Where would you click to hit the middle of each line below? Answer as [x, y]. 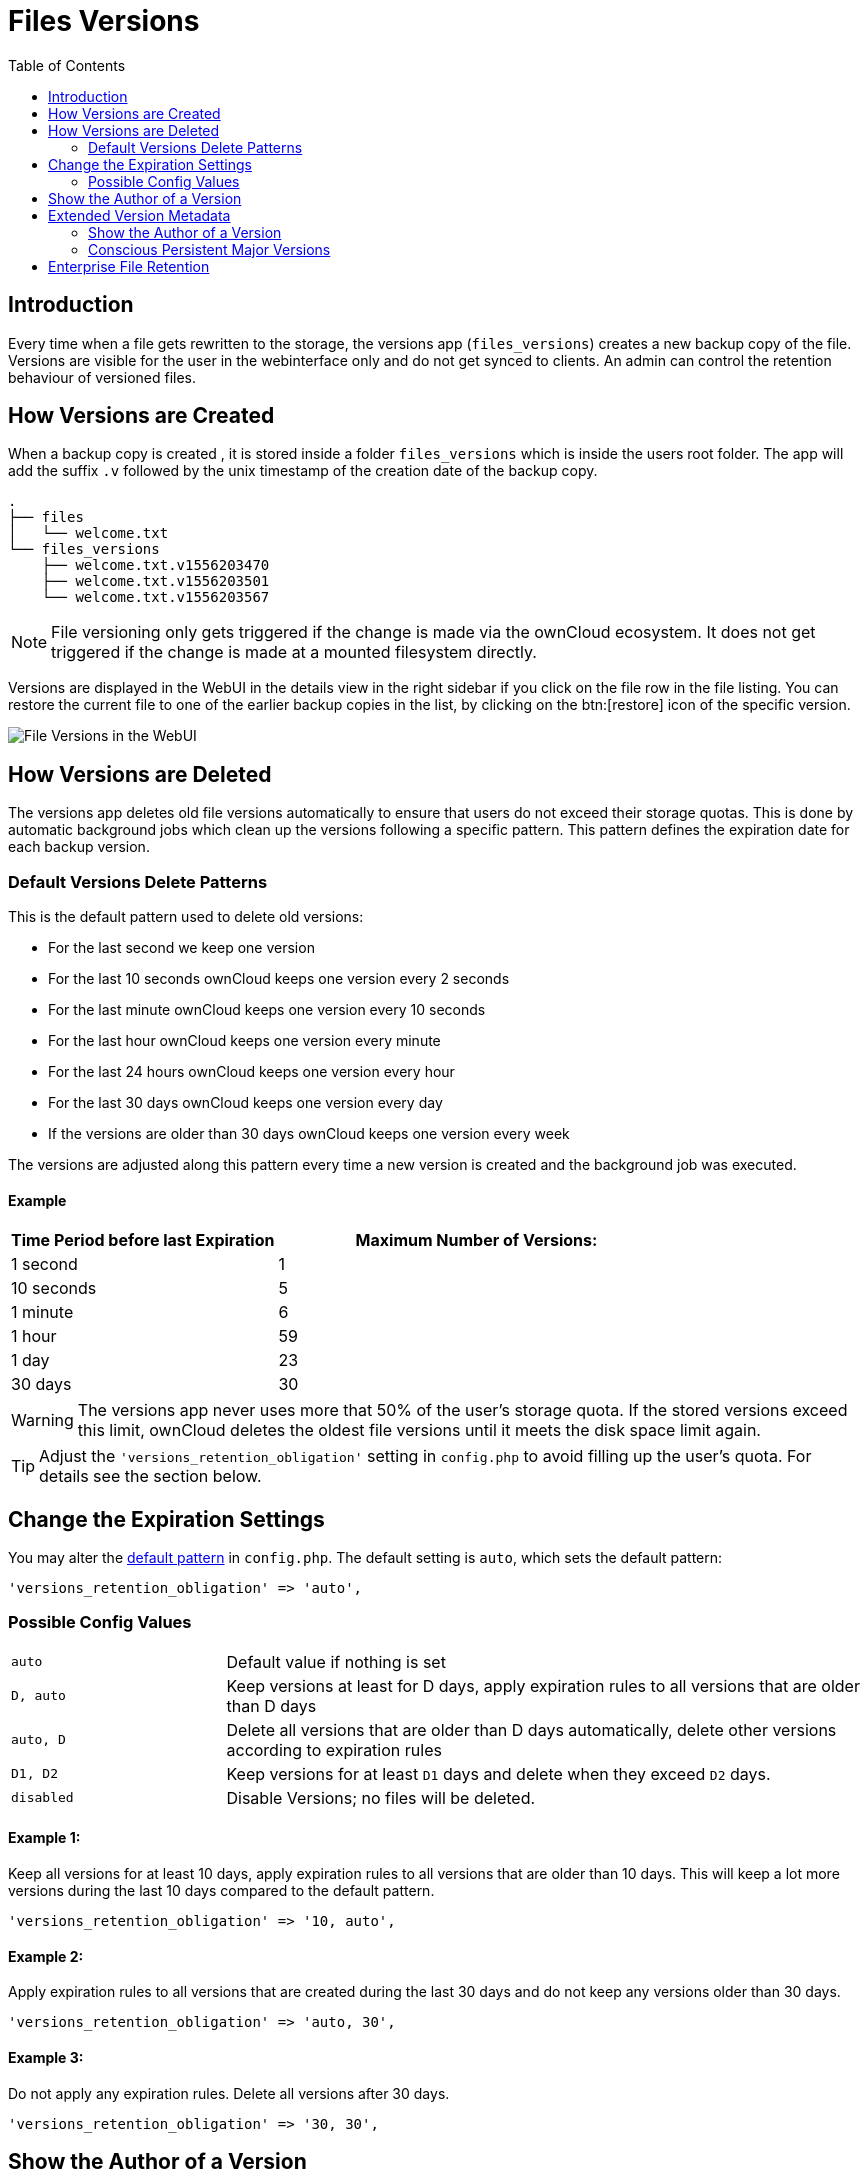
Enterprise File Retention [129, 266]
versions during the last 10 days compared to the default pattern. [221, 1891]
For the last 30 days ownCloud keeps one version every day [245, 1103]
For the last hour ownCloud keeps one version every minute [244, 1041]
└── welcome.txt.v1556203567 [155, 597]
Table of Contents [67, 65]
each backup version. [79, 847]
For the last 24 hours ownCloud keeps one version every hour [251, 1072]
